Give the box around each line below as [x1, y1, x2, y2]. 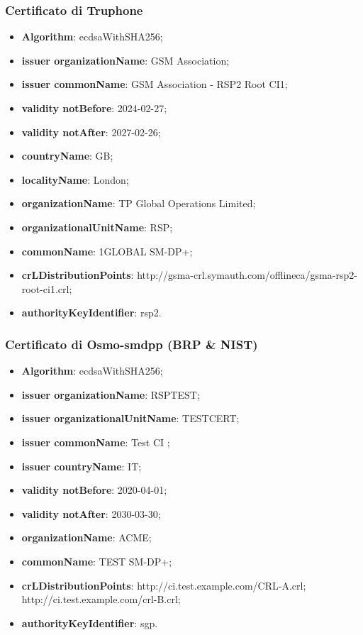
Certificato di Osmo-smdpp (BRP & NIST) [5, 335, 258, 353]
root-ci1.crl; [21, 281, 72, 296]
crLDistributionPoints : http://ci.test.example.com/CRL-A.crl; [21, 578, 306, 592]
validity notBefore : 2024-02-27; [21, 101, 167, 115]
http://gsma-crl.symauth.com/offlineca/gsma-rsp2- [137, 267, 357, 282]
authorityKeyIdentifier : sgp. [21, 615, 158, 630]
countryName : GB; [21, 148, 113, 163]
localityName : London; [21, 172, 129, 187]
